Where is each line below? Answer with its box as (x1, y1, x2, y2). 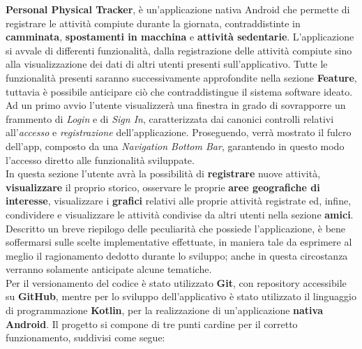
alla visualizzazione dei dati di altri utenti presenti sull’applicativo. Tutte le (6, 57, 328, 71)
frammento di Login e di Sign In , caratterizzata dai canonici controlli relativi (6, 111, 334, 126)
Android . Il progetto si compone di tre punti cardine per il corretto (6, 316, 298, 331)
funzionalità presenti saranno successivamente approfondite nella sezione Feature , (6, 70, 357, 84)
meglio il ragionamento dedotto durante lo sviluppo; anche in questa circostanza (6, 248, 348, 262)
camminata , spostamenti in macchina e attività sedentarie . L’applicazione (6, 29, 354, 44)
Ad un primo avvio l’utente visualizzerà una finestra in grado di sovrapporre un (6, 98, 346, 112)
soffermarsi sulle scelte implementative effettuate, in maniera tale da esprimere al (6, 235, 352, 249)
